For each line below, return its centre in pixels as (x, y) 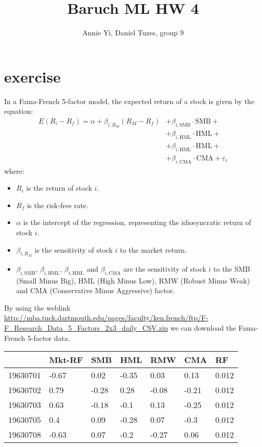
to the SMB (232, 268)
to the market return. (154, 249)
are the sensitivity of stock (165, 268)
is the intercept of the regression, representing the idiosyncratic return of (137, 222)
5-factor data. (49, 338)
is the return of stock (59, 188)
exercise (32, 76)
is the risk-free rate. (58, 205)
